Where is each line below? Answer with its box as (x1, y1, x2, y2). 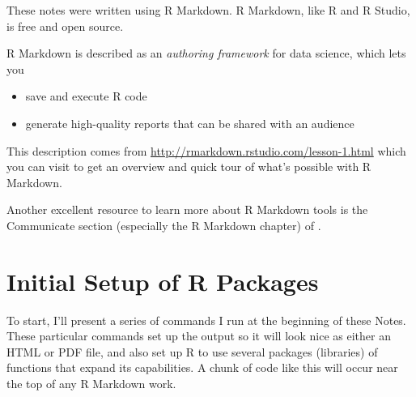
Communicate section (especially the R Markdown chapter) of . (6, 216, 321, 233)
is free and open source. (6, 17, 124, 34)
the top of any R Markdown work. (6, 375, 176, 392)
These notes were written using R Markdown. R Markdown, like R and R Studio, (6, 2, 410, 18)
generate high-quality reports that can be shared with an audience (25, 114, 354, 131)
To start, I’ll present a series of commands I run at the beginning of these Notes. (6, 311, 406, 328)
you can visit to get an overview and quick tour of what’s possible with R (6, 158, 371, 175)
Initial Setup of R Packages (6, 264, 319, 297)
